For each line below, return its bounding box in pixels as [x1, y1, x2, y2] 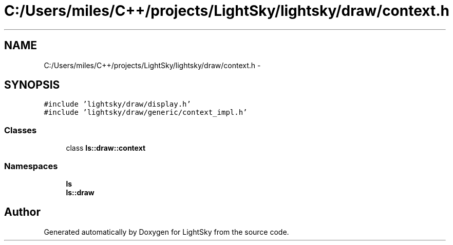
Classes [4, 125, 37, 135]
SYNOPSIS [4, 78, 60, 92]
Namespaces [4, 160, 58, 171]
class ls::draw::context [66, 144, 146, 153]
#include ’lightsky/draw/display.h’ [44, 100, 191, 109]
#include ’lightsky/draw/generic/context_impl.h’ [44, 108, 248, 117]
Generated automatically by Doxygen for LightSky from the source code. [44, 227, 289, 236]
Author [4, 206, 41, 219]
